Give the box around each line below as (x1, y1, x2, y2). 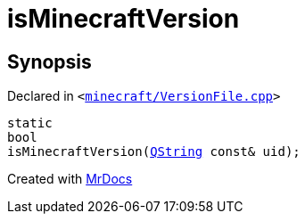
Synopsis (7, 50, 92, 73)
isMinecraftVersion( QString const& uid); (7, 144, 301, 160)
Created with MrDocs (7, 171, 133, 187)
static (7, 116, 53, 131)
